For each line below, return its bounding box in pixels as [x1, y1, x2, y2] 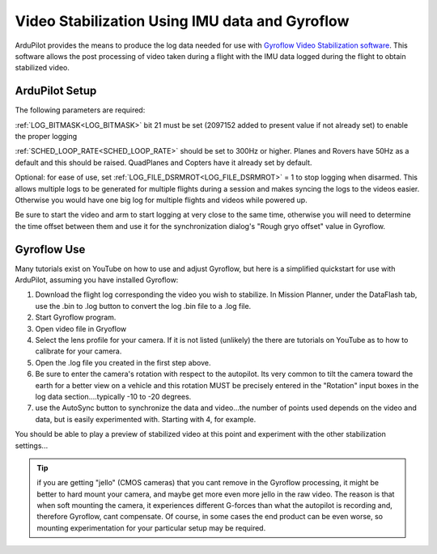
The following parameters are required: [15, 105, 146, 115]
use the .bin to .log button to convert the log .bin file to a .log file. [35, 301, 252, 311]
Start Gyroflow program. [35, 312, 117, 323]
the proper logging [15, 132, 78, 142]
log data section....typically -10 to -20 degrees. [35, 391, 192, 401]
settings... [15, 441, 49, 450]
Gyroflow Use [15, 243, 86, 256]
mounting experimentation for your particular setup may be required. [36, 522, 266, 533]
